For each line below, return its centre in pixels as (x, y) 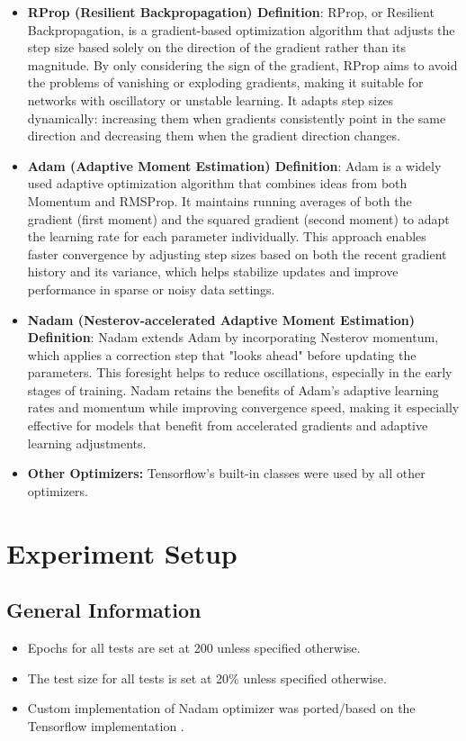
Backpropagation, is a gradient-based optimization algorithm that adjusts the (241, 29)
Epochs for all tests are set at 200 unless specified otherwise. (194, 648)
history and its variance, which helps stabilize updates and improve (213, 271)
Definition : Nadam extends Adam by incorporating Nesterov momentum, (233, 337)
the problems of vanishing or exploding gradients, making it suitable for (225, 82)
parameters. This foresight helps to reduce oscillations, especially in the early (240, 372)
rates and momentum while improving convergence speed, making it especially (243, 407)
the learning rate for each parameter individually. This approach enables (227, 236)
